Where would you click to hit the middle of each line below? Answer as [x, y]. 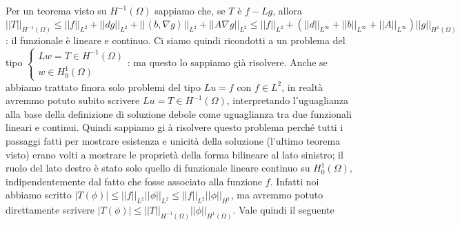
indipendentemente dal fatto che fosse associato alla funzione [134, 181]
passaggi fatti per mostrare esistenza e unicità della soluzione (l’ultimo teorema [173, 140]
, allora [288, 10]
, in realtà [302, 86]
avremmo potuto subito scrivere [73, 100]
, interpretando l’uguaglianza [288, 100]
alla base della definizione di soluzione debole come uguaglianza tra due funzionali [179, 113]
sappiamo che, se [190, 10]
